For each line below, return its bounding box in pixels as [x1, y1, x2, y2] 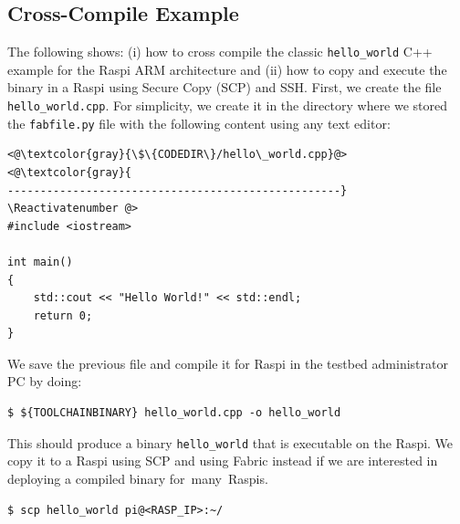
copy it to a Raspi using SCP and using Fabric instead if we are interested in [7, 451, 438, 470]
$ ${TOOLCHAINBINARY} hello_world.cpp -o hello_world [7, 406, 341, 420]
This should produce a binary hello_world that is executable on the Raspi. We [7, 433, 454, 452]
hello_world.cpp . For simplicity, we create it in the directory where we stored [7, 96, 448, 115]
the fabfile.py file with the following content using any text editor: [7, 113, 391, 132]
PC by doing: [7, 372, 82, 391]
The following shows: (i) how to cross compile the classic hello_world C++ [7, 42, 433, 61]
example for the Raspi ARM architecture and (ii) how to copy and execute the [7, 59, 447, 79]
